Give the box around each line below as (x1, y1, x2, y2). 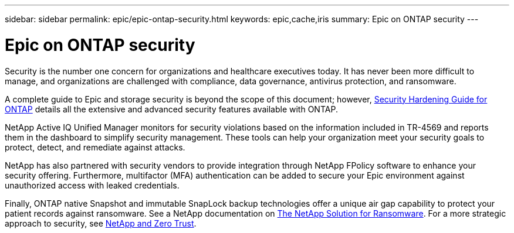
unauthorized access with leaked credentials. (5, 180, 180, 190)
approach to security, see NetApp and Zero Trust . (5, 218, 197, 228)
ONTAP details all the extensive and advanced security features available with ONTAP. (5, 104, 338, 114)
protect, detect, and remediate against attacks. (5, 142, 185, 152)
